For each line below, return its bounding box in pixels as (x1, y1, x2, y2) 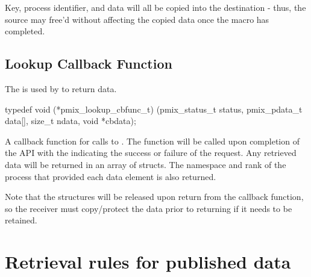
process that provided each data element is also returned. (5, 170, 216, 182)
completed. (5, 25, 45, 37)
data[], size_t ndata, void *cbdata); (5, 114, 136, 127)
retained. (5, 214, 37, 226)
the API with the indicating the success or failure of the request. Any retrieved (5, 146, 297, 159)
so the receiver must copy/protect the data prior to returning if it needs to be (5, 202, 292, 214)
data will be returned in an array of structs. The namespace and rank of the (5, 158, 286, 170)
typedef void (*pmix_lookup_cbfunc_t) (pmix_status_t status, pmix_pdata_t (5, 102, 303, 115)
